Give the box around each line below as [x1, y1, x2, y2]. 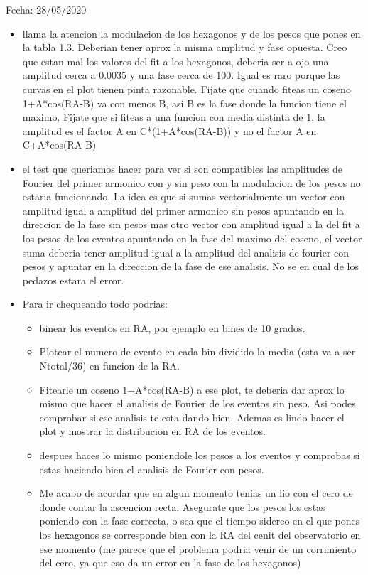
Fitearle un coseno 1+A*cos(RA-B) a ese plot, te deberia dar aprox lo [39, 382, 345, 397]
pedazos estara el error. [22, 272, 124, 287]
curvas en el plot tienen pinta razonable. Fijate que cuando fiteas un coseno [22, 81, 351, 96]
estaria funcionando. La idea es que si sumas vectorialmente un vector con [22, 189, 345, 204]
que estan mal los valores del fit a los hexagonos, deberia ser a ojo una [22, 53, 329, 68]
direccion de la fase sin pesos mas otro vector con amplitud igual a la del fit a [22, 217, 360, 232]
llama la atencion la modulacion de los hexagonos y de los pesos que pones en [22, 26, 361, 41]
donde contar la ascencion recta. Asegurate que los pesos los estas [39, 499, 325, 514]
